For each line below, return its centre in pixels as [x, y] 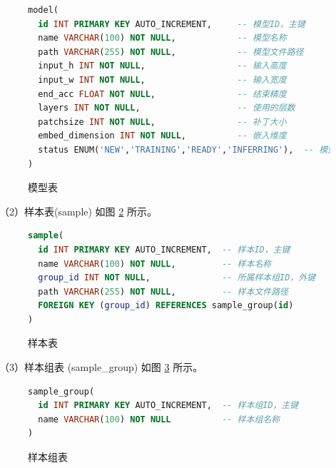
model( [43, 10]
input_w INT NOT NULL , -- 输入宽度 [162, 80]
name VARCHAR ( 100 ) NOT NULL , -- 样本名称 [155, 264]
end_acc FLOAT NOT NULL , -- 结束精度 [162, 94]
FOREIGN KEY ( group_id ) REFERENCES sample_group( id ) [166, 306]
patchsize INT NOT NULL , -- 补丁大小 [162, 122]
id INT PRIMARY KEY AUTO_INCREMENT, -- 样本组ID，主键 [168, 406]
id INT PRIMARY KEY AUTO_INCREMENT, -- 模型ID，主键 [172, 24]
